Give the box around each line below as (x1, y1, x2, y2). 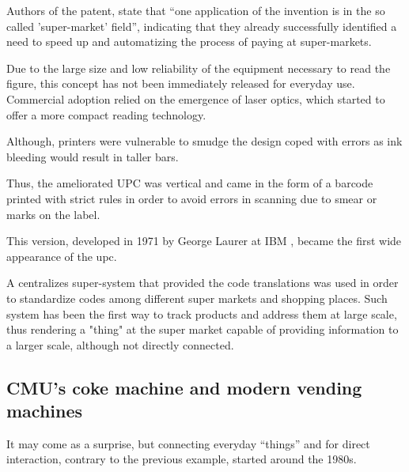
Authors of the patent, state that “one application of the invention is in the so (6, 2, 385, 18)
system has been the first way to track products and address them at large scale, (6, 305, 397, 322)
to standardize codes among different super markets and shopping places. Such (6, 289, 388, 306)
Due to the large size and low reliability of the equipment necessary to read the (6, 59, 391, 76)
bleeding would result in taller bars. (6, 148, 179, 164)
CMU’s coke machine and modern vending (6, 375, 362, 399)
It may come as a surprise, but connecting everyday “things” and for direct (6, 435, 370, 451)
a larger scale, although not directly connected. (6, 336, 234, 353)
